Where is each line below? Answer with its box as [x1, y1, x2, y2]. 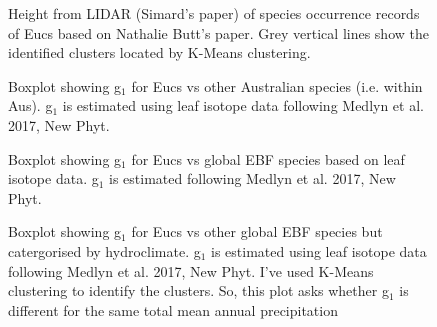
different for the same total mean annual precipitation [8, 299, 338, 320]
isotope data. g [8, 168, 99, 189]
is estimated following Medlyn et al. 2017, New [109, 168, 396, 189]
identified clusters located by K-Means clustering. [8, 42, 311, 63]
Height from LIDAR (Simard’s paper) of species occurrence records [8, 3, 420, 23]
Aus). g [8, 95, 53, 116]
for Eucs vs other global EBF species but [131, 221, 383, 242]
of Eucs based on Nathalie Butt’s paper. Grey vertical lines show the [8, 22, 429, 43]
